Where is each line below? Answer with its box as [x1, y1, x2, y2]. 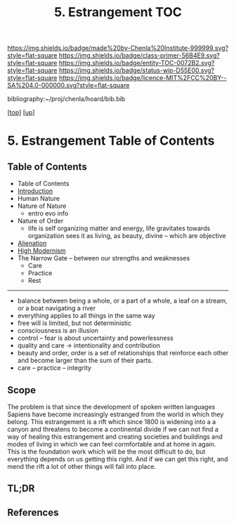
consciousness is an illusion [17, 326, 99, 335]
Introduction [17, 187, 53, 195]
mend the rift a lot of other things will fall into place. [7, 463, 157, 470]
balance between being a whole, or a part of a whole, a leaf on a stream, [17, 296, 228, 305]
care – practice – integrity [17, 364, 91, 372]
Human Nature [17, 194, 60, 203]
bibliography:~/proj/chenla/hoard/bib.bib [7, 95, 126, 103]
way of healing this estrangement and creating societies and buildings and [7, 432, 223, 441]
